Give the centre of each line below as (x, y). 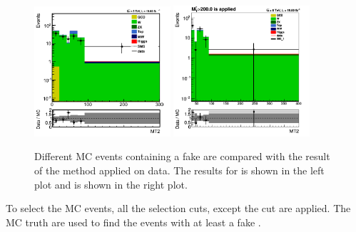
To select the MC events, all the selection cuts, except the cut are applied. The (178, 208)
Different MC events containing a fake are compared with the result (182, 156)
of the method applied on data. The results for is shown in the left (179, 170)
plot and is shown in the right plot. (111, 184)
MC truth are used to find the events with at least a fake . (133, 222)
